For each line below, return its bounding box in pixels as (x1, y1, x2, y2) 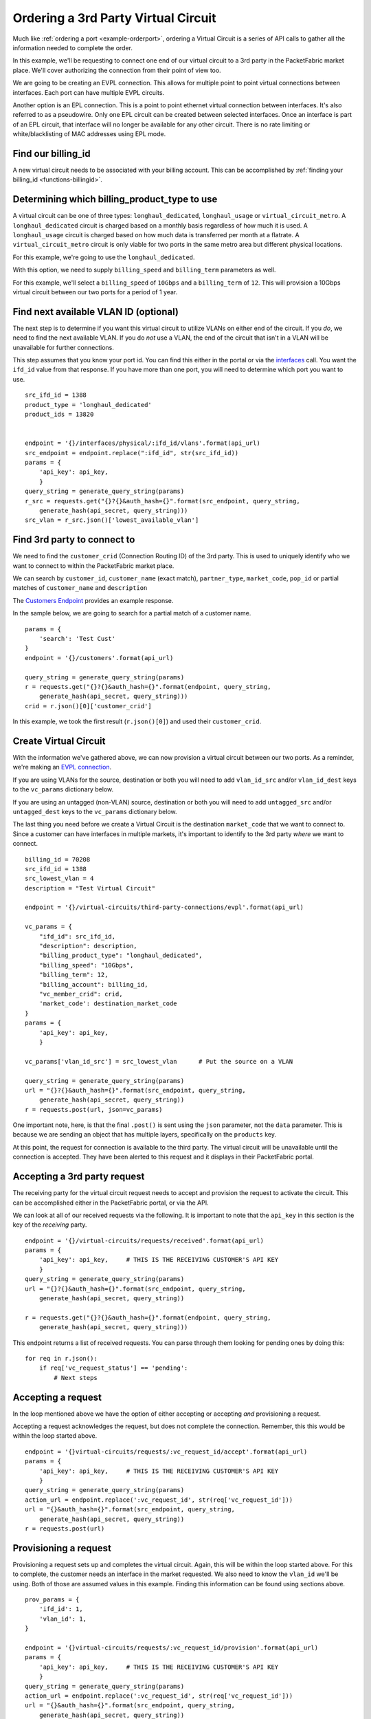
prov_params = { (25, 1596, 80, 1603)
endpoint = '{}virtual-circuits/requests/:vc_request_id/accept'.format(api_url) (25, 1447, 308, 1456)
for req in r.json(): (25, 1355, 98, 1362)
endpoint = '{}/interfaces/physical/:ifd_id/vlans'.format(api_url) (25, 439, 260, 447)
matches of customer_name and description (12, 584, 148, 592)
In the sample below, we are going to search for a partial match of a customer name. (12, 609, 251, 617)
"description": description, (38, 942, 137, 950)
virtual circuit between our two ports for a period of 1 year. (12, 288, 178, 296)
